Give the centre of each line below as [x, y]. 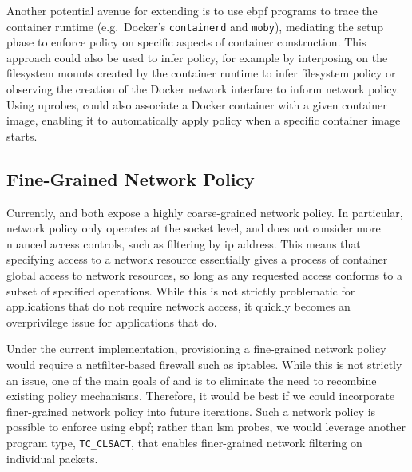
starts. [22, 135]
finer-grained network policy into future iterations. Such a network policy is [191, 411]
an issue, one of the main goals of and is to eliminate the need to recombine [192, 380]
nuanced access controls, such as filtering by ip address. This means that [184, 243]
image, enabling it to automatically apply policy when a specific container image [204, 120]
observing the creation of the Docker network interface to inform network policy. [203, 89]
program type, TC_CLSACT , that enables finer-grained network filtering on [184, 442]
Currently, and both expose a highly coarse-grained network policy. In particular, [205, 212]
